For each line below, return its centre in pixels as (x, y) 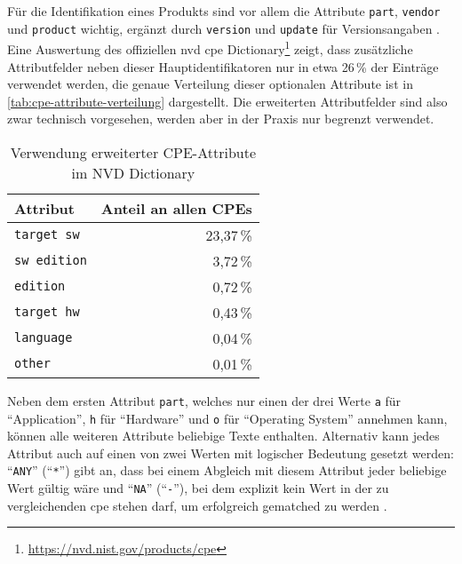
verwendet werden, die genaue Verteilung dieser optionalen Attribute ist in (210, 84)
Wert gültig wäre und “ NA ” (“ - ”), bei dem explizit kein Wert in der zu (198, 488)
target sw (47, 235)
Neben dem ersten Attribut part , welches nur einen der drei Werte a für (204, 400)
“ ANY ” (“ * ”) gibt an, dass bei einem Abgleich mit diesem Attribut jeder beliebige (227, 470)
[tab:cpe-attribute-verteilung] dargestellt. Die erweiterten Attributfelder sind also (227, 101)
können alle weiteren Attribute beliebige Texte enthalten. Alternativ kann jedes (223, 436)
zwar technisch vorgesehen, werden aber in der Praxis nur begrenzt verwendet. (221, 119)
